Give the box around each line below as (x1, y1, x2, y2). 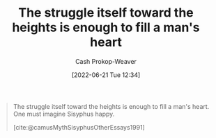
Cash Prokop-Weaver (75, 57, 137, 65)
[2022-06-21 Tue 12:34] (71, 71, 141, 79)
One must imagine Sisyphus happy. (13, 110, 115, 118)
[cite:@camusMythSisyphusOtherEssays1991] (13, 123, 146, 131)
